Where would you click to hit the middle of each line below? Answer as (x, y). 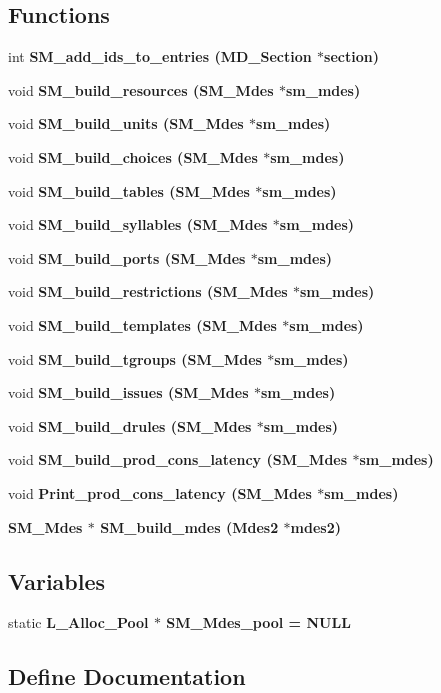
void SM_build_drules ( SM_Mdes (130, 425)
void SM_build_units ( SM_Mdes (126, 123)
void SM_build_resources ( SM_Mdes (141, 89)
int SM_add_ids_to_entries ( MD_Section (160, 56)
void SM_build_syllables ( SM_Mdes (138, 224)
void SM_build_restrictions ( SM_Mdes (148, 291)
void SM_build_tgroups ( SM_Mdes (135, 358)
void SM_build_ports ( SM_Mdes (127, 257)
